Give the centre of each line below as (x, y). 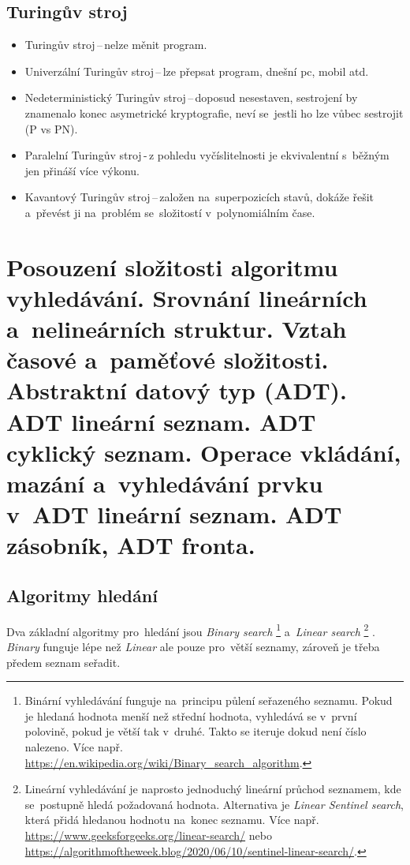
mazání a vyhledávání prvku (165, 483)
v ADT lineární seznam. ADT (174, 514)
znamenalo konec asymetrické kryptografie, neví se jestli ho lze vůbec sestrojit (214, 112)
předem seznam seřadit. (63, 662)
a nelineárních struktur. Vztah (177, 329)
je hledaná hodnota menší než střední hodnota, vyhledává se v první (191, 715)
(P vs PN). (51, 128)
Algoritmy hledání (82, 595)
